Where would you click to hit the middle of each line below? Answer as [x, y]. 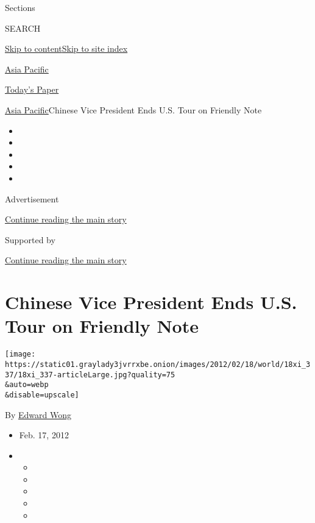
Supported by [30, 239]
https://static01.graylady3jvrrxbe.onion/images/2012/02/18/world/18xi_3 [158, 364]
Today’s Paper [32, 89]
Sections [20, 7]
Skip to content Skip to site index [66, 48]
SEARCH [23, 28]
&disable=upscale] [42, 395]
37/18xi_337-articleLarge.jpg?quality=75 [90, 375]
